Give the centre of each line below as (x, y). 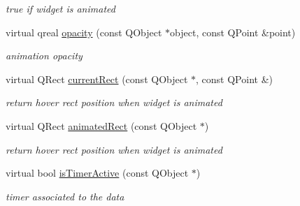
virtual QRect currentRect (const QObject (97, 79)
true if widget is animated (60, 8)
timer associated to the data (65, 196)
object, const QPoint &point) (233, 32)
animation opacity (44, 56)
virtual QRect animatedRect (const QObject (101, 125)
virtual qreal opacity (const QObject (84, 32)
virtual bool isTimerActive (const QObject (97, 173)
